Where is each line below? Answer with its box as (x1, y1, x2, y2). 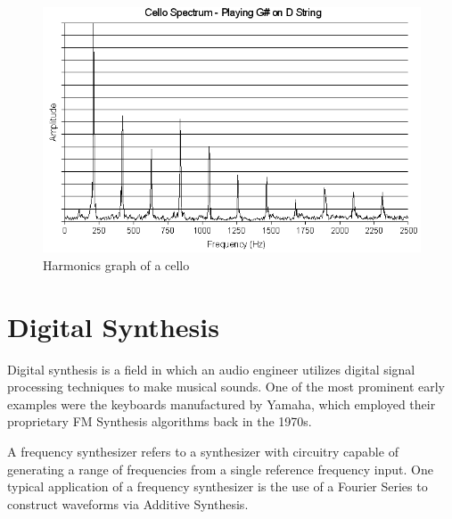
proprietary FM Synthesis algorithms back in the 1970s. (7, 412, 312, 431)
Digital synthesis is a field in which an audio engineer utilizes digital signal (7, 359, 415, 378)
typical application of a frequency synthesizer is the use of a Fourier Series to (7, 477, 428, 496)
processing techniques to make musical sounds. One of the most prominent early (7, 377, 446, 396)
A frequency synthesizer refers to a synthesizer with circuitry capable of (7, 442, 399, 461)
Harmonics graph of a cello (43, 255, 190, 274)
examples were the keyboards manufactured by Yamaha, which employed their (7, 394, 436, 413)
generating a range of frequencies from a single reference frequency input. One (7, 459, 433, 478)
